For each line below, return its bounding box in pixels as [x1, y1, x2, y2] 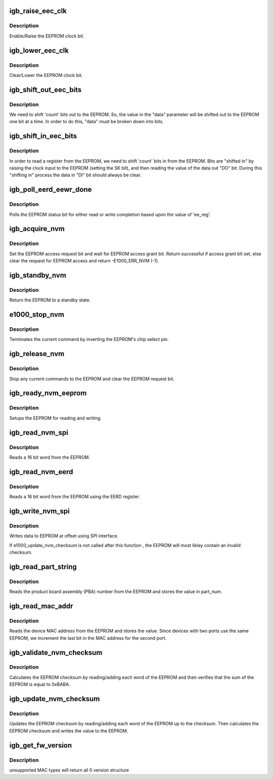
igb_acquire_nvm [9, 224, 65, 233]
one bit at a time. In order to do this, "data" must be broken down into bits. [9, 119, 164, 125]
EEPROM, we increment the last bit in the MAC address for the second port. [9, 635, 167, 641]
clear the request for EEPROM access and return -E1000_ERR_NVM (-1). [9, 258, 159, 264]
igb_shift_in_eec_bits [9, 132, 77, 140]
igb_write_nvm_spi [9, 507, 70, 515]
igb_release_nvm [9, 349, 65, 358]
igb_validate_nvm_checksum [9, 648, 103, 657]
